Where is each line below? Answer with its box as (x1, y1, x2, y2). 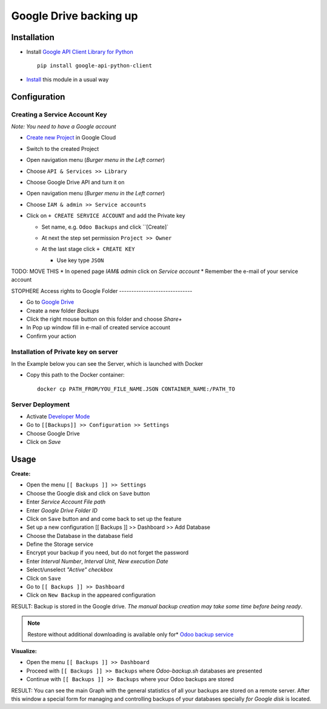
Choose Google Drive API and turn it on (26, 178, 125, 186)
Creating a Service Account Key (11, 110, 107, 118)
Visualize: (11, 647, 38, 654)
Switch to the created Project (26, 145, 99, 152)
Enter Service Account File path (26, 498, 106, 506)
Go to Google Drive (26, 298, 74, 306)
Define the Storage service (26, 540, 94, 548)
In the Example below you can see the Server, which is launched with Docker (11, 360, 203, 367)
